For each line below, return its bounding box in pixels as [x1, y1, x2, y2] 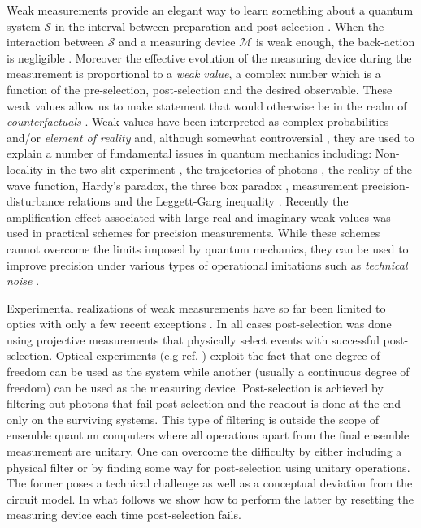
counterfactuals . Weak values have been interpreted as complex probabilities [7, 113, 389, 130]
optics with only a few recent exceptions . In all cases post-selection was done [7, 315, 392, 332]
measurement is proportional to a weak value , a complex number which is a [7, 65, 381, 82]
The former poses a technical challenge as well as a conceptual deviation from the [7, 474, 413, 491]
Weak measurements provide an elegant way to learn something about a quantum [7, 2, 414, 18]
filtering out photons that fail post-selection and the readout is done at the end [7, 395, 401, 412]
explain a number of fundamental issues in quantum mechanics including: [7, 145, 372, 162]
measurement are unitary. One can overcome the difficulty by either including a [7, 443, 402, 460]
